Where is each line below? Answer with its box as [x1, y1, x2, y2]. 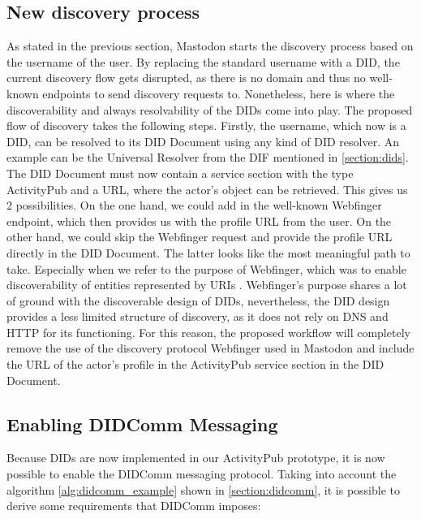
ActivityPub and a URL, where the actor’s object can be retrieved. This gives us [6, 180, 408, 197]
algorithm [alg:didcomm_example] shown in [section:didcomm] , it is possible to [6, 481, 401, 498]
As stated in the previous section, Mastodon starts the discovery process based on [6, 37, 414, 54]
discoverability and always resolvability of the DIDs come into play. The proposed [6, 101, 413, 118]
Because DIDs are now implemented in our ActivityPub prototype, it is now [6, 449, 385, 466]
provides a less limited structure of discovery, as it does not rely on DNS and [6, 308, 389, 325]
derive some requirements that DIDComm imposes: [6, 497, 261, 514]
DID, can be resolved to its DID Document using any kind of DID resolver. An [6, 132, 399, 149]
